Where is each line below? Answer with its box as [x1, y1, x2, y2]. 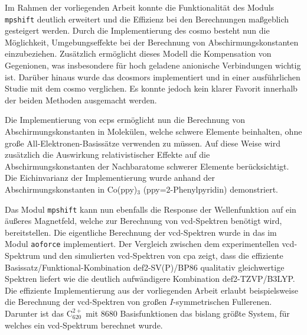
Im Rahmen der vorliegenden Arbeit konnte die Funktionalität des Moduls [5, 1, 275, 13]
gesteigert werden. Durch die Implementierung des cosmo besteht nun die [5, 24, 270, 37]
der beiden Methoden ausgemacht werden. [5, 93, 157, 106]
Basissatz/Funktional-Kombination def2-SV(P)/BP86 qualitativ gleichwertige [5, 261, 285, 273]
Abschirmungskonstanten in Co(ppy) [5, 183, 138, 195]
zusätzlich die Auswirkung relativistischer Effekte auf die [5, 148, 210, 161]
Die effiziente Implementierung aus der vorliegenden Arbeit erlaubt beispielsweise [5, 284, 298, 296]
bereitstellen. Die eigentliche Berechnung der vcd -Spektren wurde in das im [5, 226, 277, 238]
